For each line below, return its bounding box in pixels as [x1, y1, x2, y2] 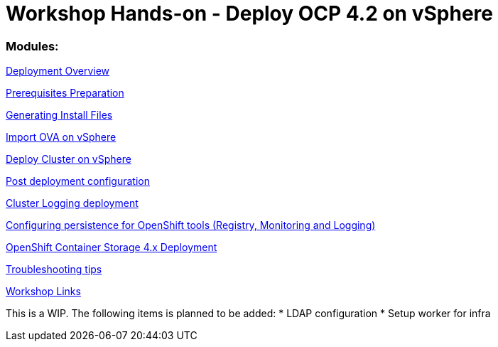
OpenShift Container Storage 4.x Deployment [6, 241, 217, 254]
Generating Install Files [6, 109, 113, 122]
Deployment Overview [6, 65, 110, 78]
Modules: [6, 38, 59, 53]
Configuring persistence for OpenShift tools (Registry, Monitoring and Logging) [6, 219, 376, 232]
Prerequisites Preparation [6, 87, 124, 100]
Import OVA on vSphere [6, 131, 117, 144]
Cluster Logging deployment [6, 197, 139, 210]
